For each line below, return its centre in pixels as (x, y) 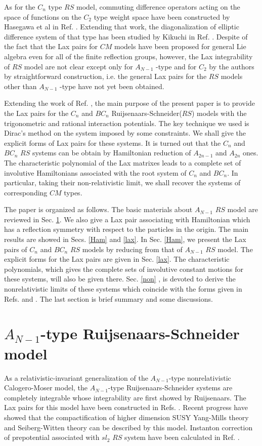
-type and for (176, 66)
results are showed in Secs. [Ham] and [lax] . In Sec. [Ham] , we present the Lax (125, 239)
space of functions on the (43, 16)
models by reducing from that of (132, 249)
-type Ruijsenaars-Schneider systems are (170, 388)
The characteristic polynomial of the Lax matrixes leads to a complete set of (123, 162)
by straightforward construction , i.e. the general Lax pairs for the (105, 76)
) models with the (219, 113)
